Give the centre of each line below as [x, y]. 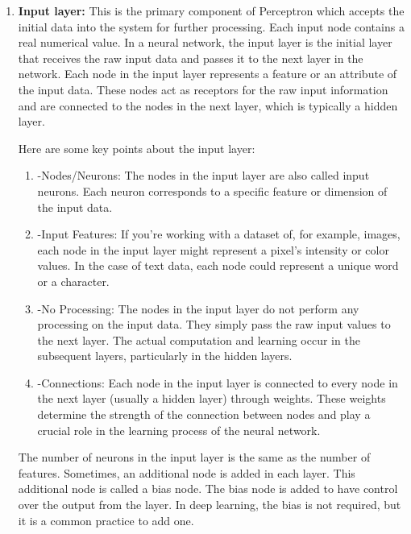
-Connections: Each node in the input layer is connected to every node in [218, 382]
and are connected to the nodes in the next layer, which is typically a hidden [208, 105]
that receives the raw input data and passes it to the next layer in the [191, 58]
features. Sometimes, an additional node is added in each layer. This [187, 472]
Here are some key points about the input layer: [137, 148]
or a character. [73, 281]
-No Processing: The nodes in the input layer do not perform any [198, 308]
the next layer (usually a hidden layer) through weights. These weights [212, 398]
